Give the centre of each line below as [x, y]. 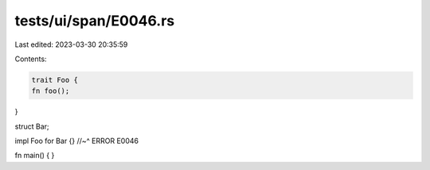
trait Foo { [55, 80]
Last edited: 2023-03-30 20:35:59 [71, 44]
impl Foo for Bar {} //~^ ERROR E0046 [77, 141]
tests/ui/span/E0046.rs [95, 21]
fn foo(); [51, 91]
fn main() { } [35, 156]
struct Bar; [32, 126]
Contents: [31, 59]
